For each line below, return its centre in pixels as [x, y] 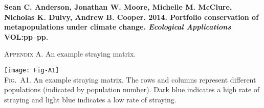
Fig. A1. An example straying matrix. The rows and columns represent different [130, 79]
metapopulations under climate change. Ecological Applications [118, 27]
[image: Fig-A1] [32, 70]
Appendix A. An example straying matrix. [70, 54]
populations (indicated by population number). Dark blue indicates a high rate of [132, 89]
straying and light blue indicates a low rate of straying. [90, 99]
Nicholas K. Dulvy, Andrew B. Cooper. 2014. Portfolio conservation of [131, 17]
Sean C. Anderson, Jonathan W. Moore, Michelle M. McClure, [118, 7]
